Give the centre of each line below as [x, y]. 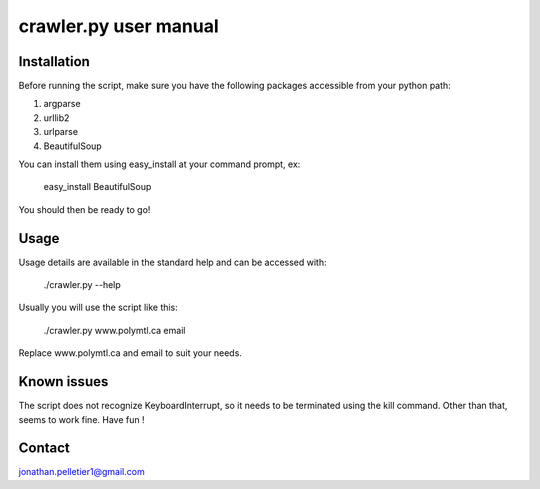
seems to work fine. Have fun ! [81, 419]
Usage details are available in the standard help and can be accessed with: [172, 262]
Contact [44, 448]
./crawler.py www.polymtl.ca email [114, 330]
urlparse [61, 132]
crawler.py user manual [118, 26]
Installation [54, 61]
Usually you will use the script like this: [98, 307]
